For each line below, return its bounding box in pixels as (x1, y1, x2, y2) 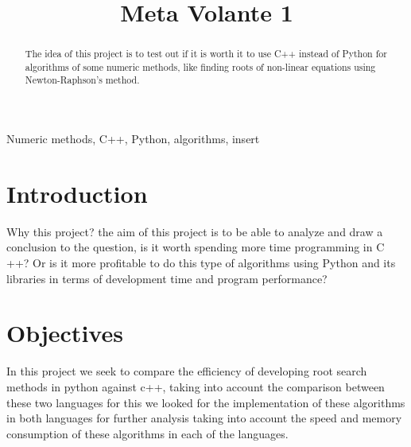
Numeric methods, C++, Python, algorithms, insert (6, 130, 260, 147)
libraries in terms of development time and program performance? (6, 270, 328, 286)
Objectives (6, 317, 123, 349)
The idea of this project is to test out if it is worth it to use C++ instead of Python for (25, 47, 387, 60)
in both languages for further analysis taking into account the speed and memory (6, 410, 402, 426)
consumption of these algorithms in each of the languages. (6, 425, 289, 441)
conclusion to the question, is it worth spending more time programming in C (6, 239, 385, 255)
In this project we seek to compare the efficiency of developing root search (6, 363, 367, 379)
